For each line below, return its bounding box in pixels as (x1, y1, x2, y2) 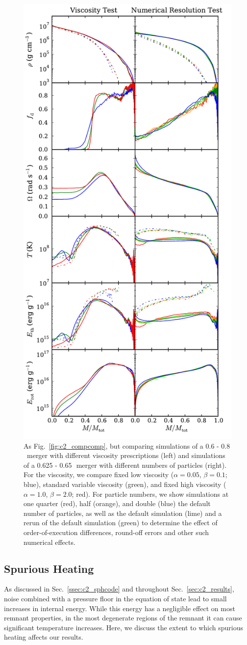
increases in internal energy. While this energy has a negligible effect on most (4, 603, 235, 613)
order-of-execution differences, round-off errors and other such (24, 527, 209, 537)
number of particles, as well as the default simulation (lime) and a (24, 508, 222, 518)
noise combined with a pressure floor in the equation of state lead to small (4, 593, 227, 603)
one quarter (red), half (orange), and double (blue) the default (24, 498, 211, 509)
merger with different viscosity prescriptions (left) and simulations (26, 450, 225, 460)
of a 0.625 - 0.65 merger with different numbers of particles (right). (24, 459, 227, 470)
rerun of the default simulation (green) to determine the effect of (24, 517, 218, 528)
